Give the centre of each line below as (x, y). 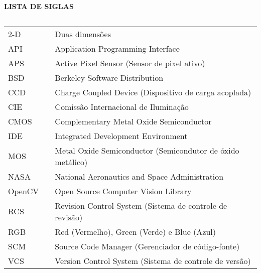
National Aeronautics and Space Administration (139, 176)
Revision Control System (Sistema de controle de (141, 205)
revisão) (69, 217)
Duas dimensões (83, 34)
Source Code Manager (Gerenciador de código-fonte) (147, 246)
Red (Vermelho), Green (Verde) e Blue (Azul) (136, 231)
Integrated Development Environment (121, 135)
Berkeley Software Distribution (109, 77)
